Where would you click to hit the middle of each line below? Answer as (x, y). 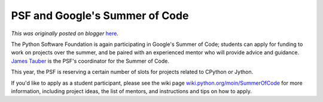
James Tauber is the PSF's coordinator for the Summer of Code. (90, 61)
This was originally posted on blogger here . (65, 33)
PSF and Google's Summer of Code (100, 16)
